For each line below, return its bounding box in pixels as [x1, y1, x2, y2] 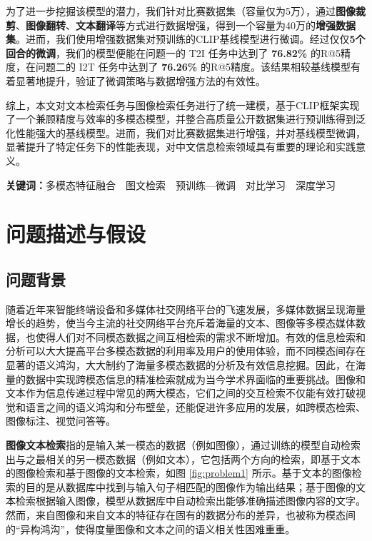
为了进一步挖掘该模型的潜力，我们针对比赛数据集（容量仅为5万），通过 [6, 4, 336, 18]
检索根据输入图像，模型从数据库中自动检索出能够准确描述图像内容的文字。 [15, 493, 366, 508]
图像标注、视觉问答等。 [6, 413, 116, 428]
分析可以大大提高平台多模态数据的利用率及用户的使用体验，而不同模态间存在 [6, 343, 366, 358]
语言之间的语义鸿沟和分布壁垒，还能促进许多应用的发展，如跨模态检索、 [25, 399, 366, 414]
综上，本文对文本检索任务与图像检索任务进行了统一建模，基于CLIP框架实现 [6, 97, 360, 112]
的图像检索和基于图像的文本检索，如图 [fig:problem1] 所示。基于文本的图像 [6, 465, 352, 480]
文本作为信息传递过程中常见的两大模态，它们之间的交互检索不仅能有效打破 [6, 385, 356, 400]
